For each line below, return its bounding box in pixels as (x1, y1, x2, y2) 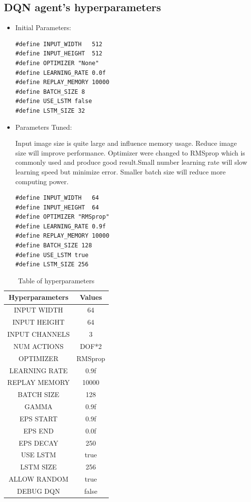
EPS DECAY (18, 437, 59, 448)
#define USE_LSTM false (15, 98, 92, 105)
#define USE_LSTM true (15, 251, 89, 259)
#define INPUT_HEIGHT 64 (15, 204, 99, 211)
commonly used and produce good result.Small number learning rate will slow (15, 157, 248, 167)
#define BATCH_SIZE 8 (15, 88, 85, 95)
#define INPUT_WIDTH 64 (15, 194, 99, 202)
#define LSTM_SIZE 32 (15, 107, 85, 114)
